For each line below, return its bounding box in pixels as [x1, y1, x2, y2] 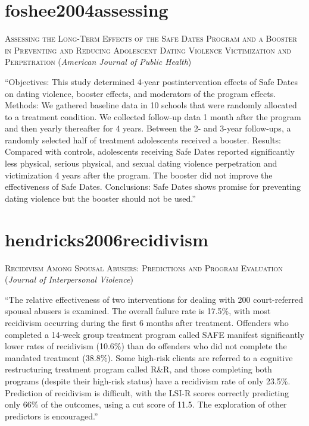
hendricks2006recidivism [5, 227, 208, 251]
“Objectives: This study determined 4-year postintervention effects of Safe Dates [5, 75, 298, 87]
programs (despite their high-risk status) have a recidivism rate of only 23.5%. [5, 374, 291, 387]
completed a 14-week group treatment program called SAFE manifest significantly [5, 328, 305, 340]
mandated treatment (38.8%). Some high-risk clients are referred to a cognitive [5, 351, 293, 364]
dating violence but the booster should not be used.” [5, 192, 196, 204]
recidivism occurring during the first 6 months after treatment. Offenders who [5, 316, 289, 328]
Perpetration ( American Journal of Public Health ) [5, 55, 192, 68]
